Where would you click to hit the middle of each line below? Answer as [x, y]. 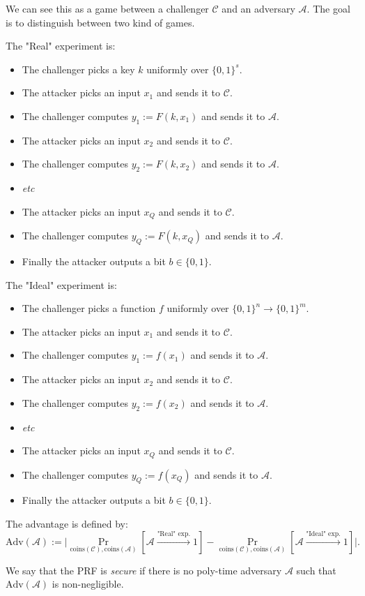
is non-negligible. [88, 584]
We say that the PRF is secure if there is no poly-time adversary [144, 570]
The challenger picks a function [89, 308]
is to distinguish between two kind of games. [100, 22]
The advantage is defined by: [67, 523]
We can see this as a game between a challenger [107, 8]
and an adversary [258, 8]
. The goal [328, 8]
